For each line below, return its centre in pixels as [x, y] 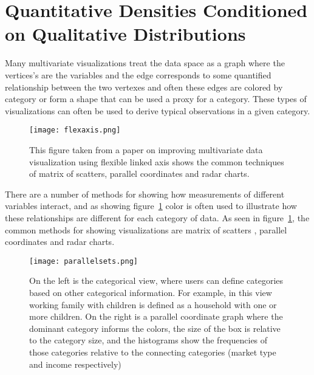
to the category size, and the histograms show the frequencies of [148, 340]
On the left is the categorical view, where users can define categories [156, 280]
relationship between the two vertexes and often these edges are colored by [144, 87]
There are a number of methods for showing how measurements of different [145, 194]
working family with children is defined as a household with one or [153, 304]
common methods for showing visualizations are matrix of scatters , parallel [146, 229]
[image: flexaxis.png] [75, 130]
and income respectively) [75, 364]
